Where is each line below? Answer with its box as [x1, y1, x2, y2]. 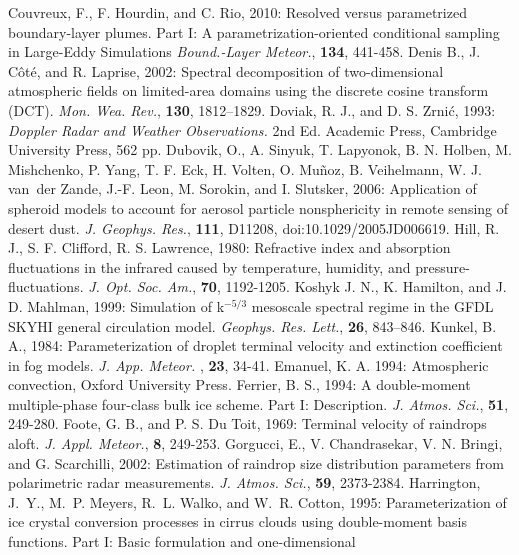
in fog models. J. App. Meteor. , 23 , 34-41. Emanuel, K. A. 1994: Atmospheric [8, 354, 489, 375]
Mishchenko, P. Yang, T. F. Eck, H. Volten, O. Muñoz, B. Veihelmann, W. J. [8, 158, 482, 179]
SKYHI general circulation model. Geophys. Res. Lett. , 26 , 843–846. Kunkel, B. [8, 315, 497, 336]
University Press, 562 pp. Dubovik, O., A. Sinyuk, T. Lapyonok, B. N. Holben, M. [8, 139, 512, 160]
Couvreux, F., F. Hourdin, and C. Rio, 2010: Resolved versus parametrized [8, 2, 467, 22]
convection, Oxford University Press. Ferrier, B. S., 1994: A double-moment [8, 374, 471, 395]
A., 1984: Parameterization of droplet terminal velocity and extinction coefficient [8, 335, 503, 356]
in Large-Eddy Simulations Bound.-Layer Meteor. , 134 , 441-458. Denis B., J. [8, 41, 481, 62]
